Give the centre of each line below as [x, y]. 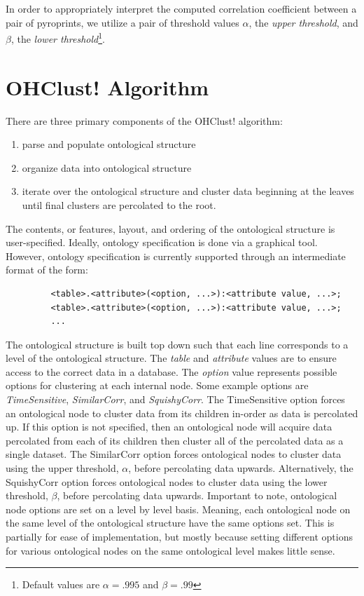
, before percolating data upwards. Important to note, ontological [197, 495]
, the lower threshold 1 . [58, 38]
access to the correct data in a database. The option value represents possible [171, 371]
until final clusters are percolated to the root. [119, 204]
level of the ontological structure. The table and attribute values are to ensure [171, 358]
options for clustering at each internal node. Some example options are [157, 385]
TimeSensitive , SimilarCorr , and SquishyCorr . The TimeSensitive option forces [175, 399]
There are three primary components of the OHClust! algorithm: [144, 120]
